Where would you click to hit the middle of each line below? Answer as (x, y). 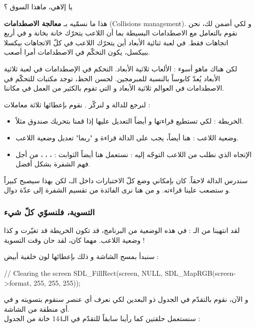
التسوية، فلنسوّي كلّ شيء (50, 212)
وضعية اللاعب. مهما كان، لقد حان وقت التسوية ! (74, 240)
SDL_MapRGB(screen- (200, 273)
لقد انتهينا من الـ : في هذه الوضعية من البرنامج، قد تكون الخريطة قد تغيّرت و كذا (122, 230)
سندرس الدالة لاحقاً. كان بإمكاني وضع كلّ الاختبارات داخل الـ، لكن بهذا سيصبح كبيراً (126, 180)
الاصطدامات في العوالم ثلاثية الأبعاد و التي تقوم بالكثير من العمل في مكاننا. (114, 88)
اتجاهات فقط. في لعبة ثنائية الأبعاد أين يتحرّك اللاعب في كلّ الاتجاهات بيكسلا (116, 42)
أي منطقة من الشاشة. (37, 309)
